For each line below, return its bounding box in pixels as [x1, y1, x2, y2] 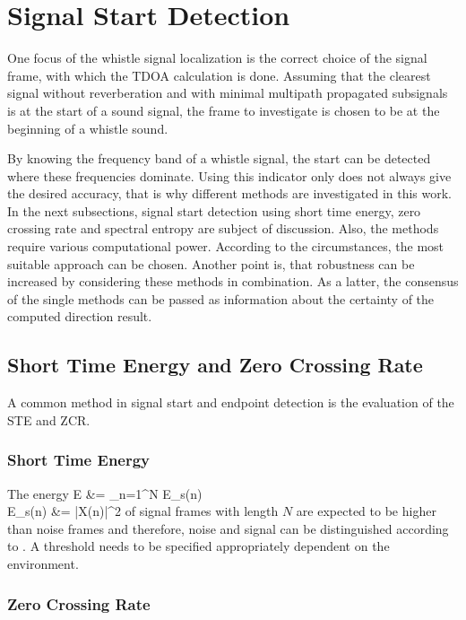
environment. [7, 555, 79, 573]
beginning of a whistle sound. [7, 118, 168, 137]
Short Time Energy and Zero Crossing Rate [7, 351, 423, 379]
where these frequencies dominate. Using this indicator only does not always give [7, 166, 452, 185]
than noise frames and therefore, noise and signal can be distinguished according [7, 519, 449, 537]
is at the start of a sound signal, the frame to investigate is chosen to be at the [7, 100, 440, 119]
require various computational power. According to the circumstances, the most [7, 237, 444, 256]
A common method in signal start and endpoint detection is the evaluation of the [7, 393, 454, 412]
